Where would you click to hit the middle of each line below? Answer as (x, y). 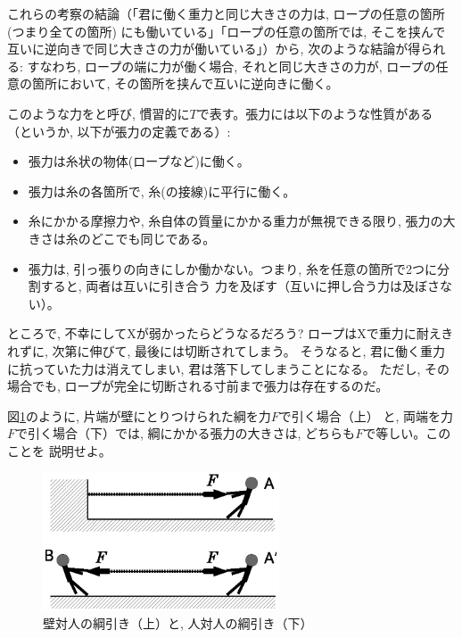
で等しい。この (407, 433)
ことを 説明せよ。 (59, 450)
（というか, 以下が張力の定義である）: (119, 131)
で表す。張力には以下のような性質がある (315, 113)
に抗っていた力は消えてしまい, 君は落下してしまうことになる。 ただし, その (228, 368)
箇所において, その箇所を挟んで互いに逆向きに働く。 (185, 83)
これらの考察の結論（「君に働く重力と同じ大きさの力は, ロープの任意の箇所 (226, 13)
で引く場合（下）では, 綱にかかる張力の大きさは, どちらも (186, 433)
